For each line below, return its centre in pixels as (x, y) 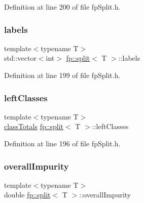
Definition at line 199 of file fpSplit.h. (62, 75)
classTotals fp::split (34, 126)
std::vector (20, 58)
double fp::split (27, 195)
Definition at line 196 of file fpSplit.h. (62, 143)
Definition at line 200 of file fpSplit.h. (62, 7)
